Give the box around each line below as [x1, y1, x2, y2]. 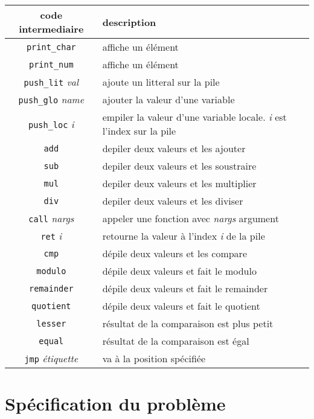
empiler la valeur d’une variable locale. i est [102, 110, 287, 124]
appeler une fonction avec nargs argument [102, 211, 279, 225]
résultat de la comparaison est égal [102, 334, 249, 348]
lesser [36, 318, 66, 328]
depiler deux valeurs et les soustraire [102, 159, 257, 173]
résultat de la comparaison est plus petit [102, 316, 274, 330]
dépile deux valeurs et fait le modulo [102, 264, 257, 278]
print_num [28, 59, 74, 69]
